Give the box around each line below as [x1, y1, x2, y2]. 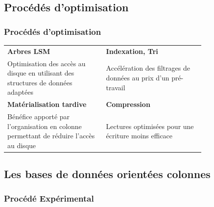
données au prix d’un [106, 72, 169, 82]
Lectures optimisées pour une [106, 121, 194, 131]
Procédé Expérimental [4, 192, 94, 204]
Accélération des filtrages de [106, 63, 190, 73]
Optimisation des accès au [7, 58, 86, 68]
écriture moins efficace [106, 130, 173, 141]
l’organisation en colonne [7, 121, 82, 131]
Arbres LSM [7, 46, 50, 56]
